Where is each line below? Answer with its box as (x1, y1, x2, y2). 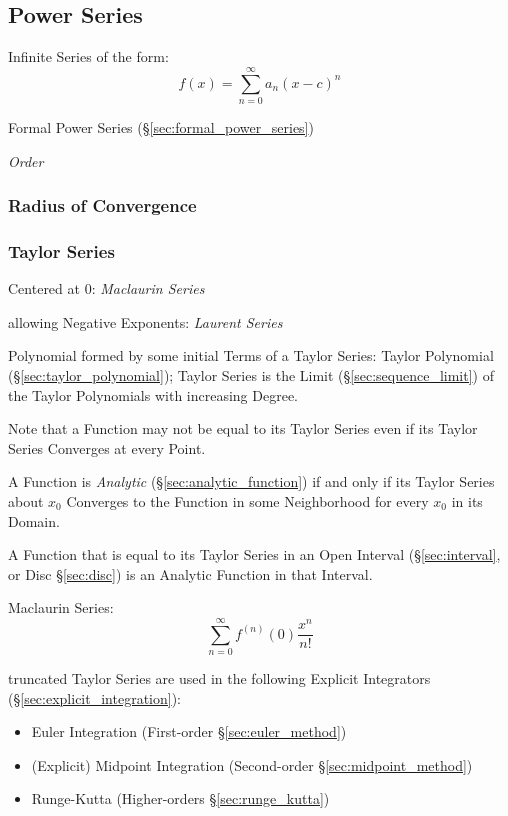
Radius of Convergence (8, 193, 197, 218)
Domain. (8, 510, 60, 531)
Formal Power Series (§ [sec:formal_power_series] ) (8, 116, 314, 137)
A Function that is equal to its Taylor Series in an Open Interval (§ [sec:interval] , (8, 544, 501, 565)
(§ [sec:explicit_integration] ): (8, 687, 181, 708)
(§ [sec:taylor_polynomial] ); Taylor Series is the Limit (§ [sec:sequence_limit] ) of (8, 364, 494, 385)
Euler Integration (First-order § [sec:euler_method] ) (31, 721, 347, 742)
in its (451, 490, 483, 511)
